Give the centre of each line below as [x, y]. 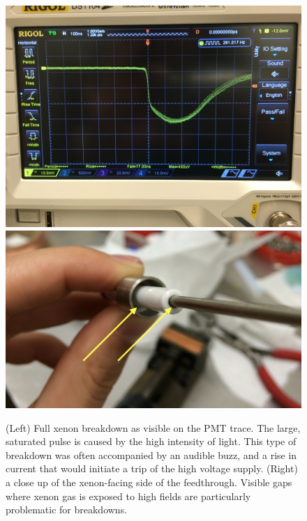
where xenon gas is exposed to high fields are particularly [128, 496]
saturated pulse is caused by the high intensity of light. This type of [151, 441]
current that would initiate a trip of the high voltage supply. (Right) [152, 468]
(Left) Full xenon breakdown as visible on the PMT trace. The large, [153, 427]
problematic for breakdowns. [67, 510]
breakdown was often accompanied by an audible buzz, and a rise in [151, 454]
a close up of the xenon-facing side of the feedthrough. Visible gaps [149, 482]
